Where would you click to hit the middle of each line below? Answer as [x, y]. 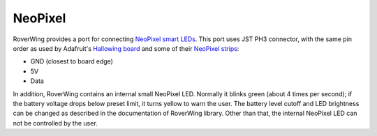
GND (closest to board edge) [72, 61]
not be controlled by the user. [55, 123]
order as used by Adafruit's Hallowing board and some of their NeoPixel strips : [126, 48]
